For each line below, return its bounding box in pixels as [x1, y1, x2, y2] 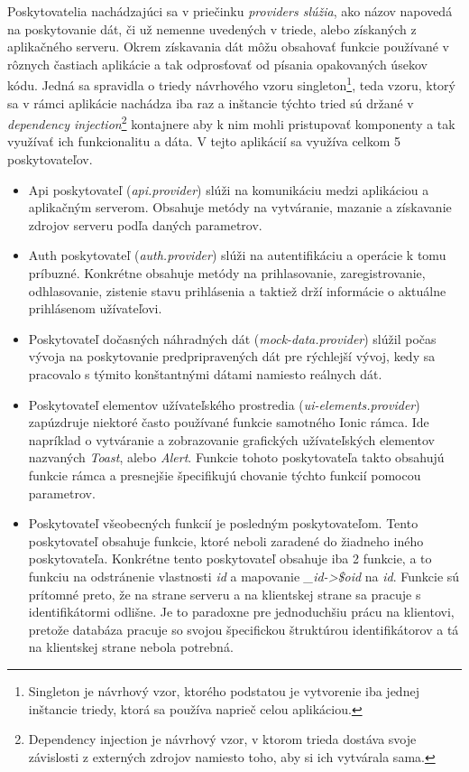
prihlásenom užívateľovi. [28, 299, 162, 318]
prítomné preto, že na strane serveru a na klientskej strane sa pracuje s [28, 584, 421, 603]
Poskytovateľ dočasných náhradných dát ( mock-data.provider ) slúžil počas [28, 329, 437, 348]
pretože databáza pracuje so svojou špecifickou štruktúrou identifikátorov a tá [28, 619, 459, 638]
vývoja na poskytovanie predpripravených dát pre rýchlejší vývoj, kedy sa [28, 347, 436, 366]
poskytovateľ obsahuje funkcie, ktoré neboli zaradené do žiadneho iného [28, 531, 424, 550]
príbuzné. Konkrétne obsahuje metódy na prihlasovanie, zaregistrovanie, [28, 264, 426, 283]
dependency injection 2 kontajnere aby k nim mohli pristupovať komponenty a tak [7, 112, 455, 133]
